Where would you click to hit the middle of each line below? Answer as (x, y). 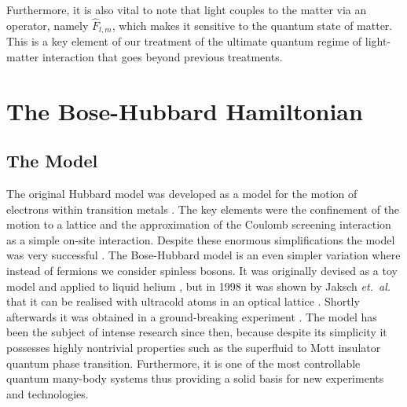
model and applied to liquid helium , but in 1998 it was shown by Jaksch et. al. (199, 286)
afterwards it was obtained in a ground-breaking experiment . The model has (192, 316)
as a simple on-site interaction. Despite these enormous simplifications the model (201, 239)
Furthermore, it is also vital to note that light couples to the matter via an (187, 9)
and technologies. (48, 393)
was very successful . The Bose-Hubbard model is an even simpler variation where (203, 255)
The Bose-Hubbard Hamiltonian (185, 110)
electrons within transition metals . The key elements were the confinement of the (203, 209)
